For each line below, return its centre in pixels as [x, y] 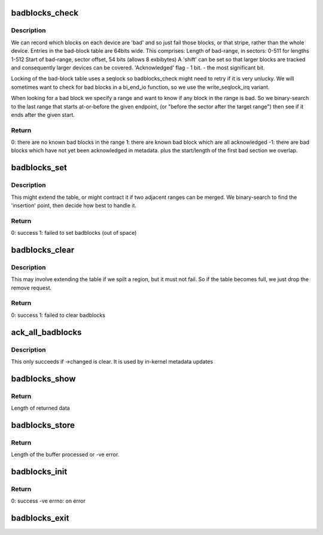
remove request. [31, 288]
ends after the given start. [43, 114]
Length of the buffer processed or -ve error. [65, 455]
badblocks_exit [40, 518]
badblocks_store [43, 425]
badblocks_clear [43, 250]
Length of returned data [40, 408]
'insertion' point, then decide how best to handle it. [74, 205]
